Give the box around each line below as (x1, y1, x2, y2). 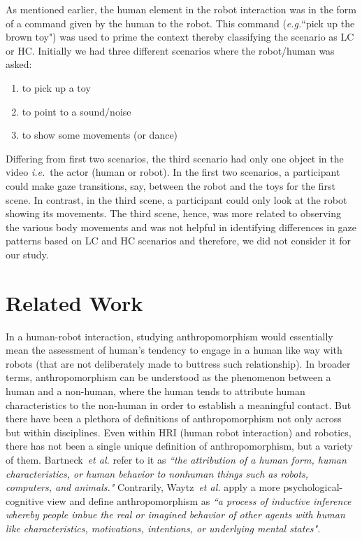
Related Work (6, 288, 143, 317)
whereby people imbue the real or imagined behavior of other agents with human (6, 507, 345, 522)
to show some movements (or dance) (22, 127, 178, 142)
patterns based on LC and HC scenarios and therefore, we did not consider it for (6, 233, 351, 248)
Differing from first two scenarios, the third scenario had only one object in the (6, 151, 344, 165)
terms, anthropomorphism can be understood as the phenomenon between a (6, 370, 331, 385)
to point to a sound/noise (22, 104, 131, 118)
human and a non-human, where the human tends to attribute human (6, 384, 305, 398)
